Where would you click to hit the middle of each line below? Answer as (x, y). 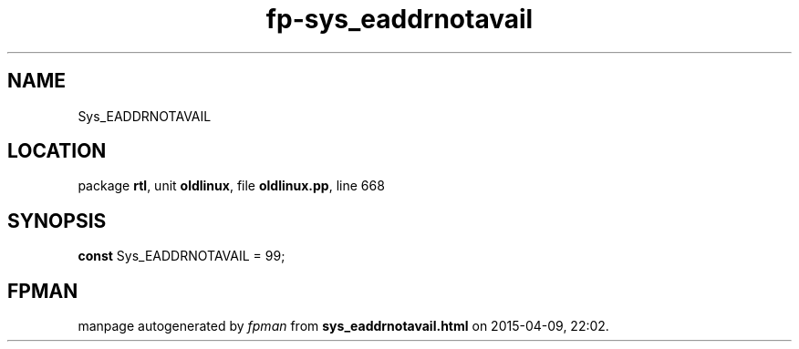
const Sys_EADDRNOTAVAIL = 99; (182, 256)
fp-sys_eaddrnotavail (399, 19)
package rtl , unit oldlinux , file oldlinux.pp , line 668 (231, 186)
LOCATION (57, 151)
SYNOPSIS (57, 221)
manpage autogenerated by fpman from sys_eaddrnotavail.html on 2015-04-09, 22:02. (343, 326)
